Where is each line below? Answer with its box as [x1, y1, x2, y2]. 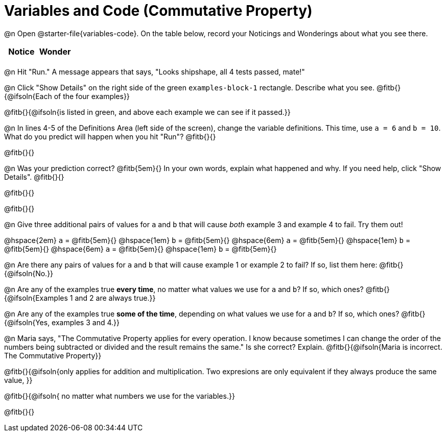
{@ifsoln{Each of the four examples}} [4, 91, 130, 101]
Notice [8, 46, 35, 57]
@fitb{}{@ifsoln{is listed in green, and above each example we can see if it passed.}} [4, 107, 291, 116]
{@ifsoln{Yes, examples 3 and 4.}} [4, 318, 120, 327]
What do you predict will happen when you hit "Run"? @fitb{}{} [4, 132, 216, 141]
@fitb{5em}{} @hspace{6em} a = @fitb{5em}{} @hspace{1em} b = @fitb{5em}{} [4, 244, 277, 253]
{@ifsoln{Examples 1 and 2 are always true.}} [4, 293, 156, 302]
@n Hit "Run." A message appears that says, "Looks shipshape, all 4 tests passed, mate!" [4, 67, 305, 76]
